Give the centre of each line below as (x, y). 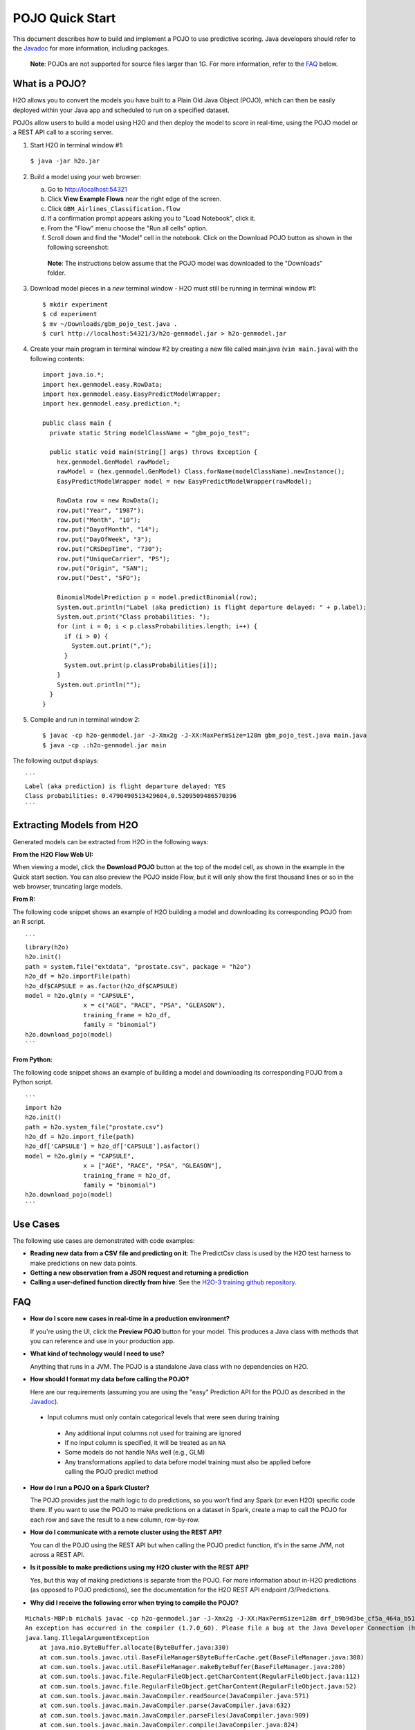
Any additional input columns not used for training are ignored (153, 1433)
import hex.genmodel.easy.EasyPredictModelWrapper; (132, 394)
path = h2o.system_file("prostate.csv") (94, 1127)
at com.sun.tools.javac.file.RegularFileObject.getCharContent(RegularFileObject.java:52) (198, 1686)
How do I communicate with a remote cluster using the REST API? (126, 1532)
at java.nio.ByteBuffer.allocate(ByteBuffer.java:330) (134, 1648)
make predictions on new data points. (84, 1263)
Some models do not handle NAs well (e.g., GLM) (135, 1453)
